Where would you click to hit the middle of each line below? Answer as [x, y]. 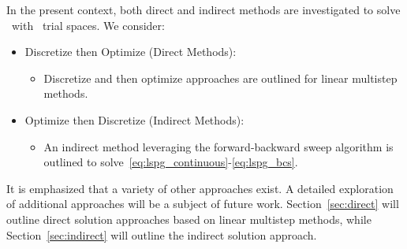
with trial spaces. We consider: [88, 25]
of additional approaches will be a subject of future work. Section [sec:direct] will [203, 204]
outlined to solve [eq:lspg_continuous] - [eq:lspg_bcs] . [171, 162]
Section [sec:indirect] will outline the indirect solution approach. [162, 234]
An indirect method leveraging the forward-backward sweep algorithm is [218, 146]
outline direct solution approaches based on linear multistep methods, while [189, 219]
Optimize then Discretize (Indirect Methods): [134, 119]
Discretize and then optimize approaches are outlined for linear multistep [220, 78]
